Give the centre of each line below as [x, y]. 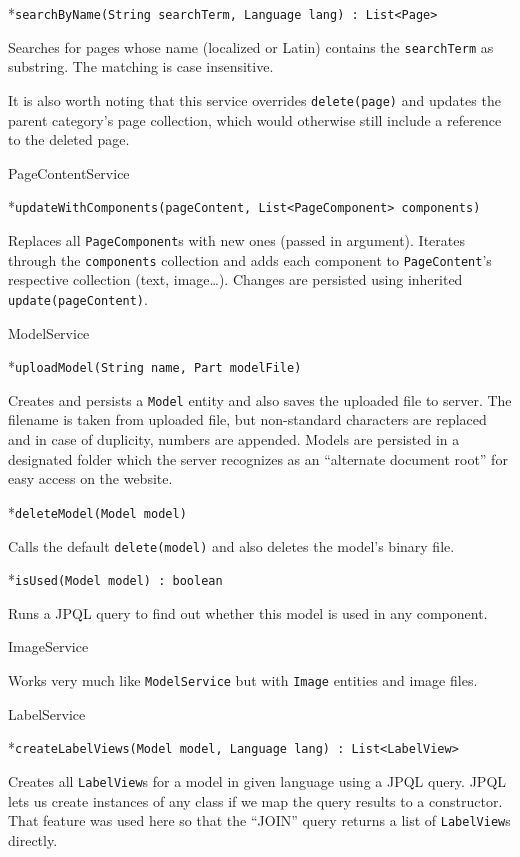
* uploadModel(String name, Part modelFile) [155, 366]
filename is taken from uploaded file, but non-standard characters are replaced [247, 419]
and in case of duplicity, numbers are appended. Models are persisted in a [234, 439]
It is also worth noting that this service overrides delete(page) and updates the [254, 99]
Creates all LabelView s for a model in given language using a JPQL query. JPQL [257, 780]
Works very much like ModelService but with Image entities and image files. [243, 680]
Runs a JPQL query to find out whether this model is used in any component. [248, 612]
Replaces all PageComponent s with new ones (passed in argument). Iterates [236, 240]
